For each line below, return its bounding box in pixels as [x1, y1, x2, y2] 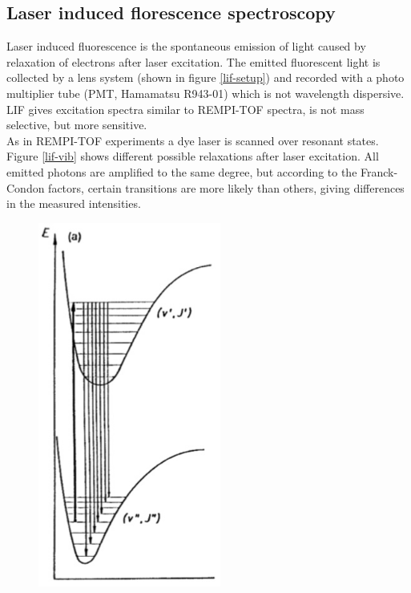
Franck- [361, 163, 398, 180]
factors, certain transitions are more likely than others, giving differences [48, 179, 405, 196]
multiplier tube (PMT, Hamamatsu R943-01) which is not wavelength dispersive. [6, 84, 405, 101]
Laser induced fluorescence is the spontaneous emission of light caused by [6, 38, 366, 55]
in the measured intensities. [6, 195, 141, 212]
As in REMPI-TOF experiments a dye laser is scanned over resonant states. [6, 132, 379, 148]
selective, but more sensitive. [6, 116, 147, 133]
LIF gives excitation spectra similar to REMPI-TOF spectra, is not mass [6, 100, 365, 117]
